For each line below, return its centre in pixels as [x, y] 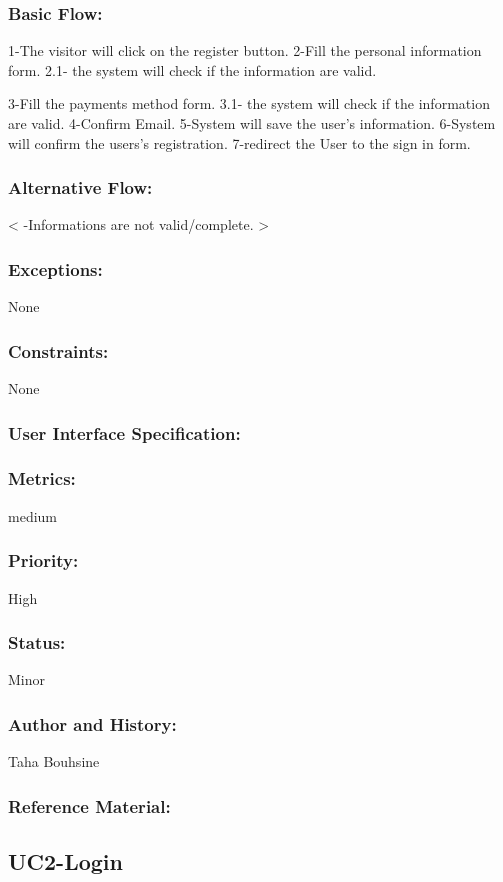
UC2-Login [65, 860]
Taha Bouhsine [54, 761]
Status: [37, 642]
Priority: [43, 560]
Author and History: [92, 723]
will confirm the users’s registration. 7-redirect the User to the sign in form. [239, 142]
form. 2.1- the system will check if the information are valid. [192, 69]
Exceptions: [55, 268]
